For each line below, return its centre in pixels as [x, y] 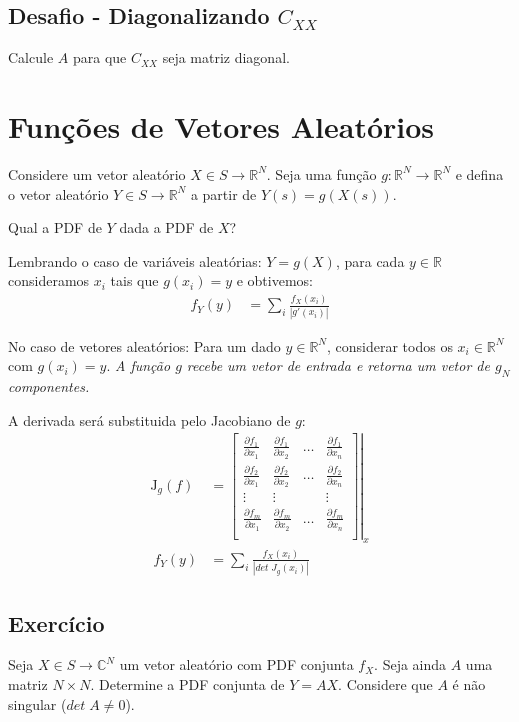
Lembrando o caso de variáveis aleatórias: [135, 260]
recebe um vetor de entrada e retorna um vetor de [338, 365]
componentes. [49, 385]
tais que [134, 280]
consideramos [49, 280]
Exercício [56, 622]
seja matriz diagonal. [226, 57]
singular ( [37, 703]
